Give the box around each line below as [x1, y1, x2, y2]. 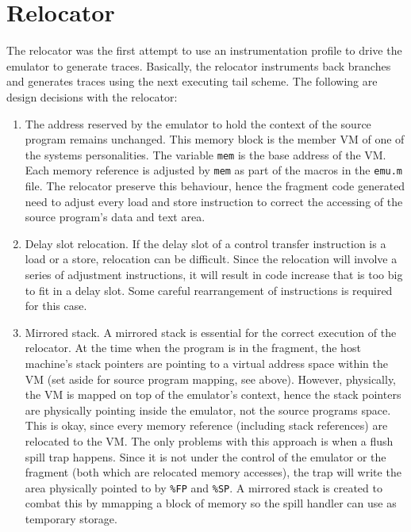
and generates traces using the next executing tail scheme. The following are [6, 73, 378, 90]
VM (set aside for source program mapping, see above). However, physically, [25, 370, 397, 387]
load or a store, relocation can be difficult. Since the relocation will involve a [25, 251, 398, 267]
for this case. [25, 297, 87, 314]
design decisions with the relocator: [6, 88, 178, 105]
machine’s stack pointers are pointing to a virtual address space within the [25, 354, 388, 371]
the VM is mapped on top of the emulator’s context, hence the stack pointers [25, 386, 401, 403]
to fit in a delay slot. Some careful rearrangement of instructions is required [25, 281, 393, 298]
